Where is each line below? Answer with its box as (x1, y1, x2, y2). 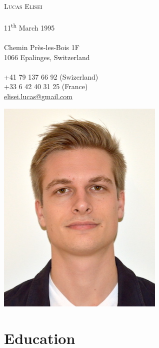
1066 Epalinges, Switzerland (4, 52, 90, 62)
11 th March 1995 (4, 21, 55, 33)
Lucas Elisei (4, 1, 42, 11)
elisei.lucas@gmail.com (4, 91, 73, 101)
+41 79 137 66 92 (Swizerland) (4, 71, 98, 82)
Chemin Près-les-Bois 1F (4, 42, 79, 53)
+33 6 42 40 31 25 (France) (4, 81, 88, 92)
